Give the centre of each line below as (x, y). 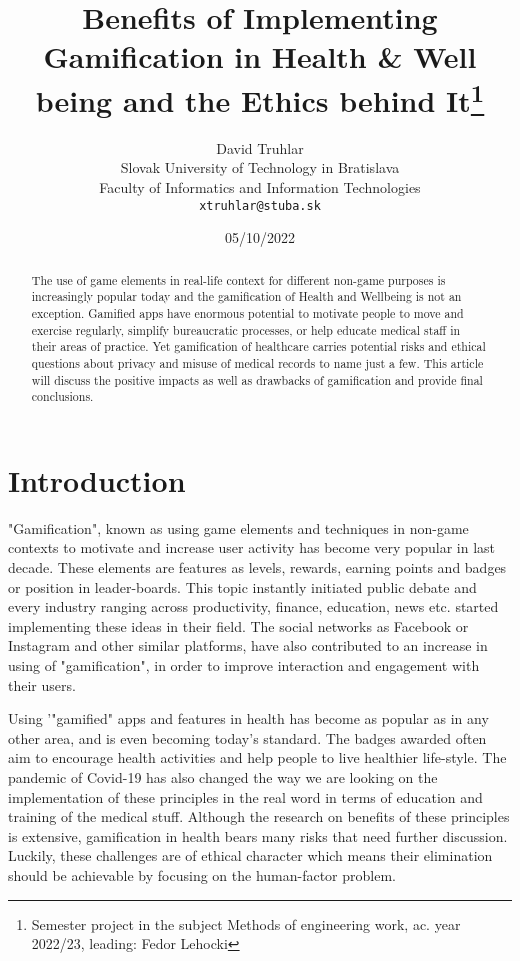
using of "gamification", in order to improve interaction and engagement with (244, 665)
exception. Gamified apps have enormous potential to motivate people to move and (247, 312)
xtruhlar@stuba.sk (260, 205)
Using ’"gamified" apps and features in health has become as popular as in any (248, 718)
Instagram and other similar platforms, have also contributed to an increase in (248, 645)
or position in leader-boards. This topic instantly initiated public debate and (242, 586)
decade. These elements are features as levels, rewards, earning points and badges (257, 567)
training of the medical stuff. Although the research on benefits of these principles (259, 816)
